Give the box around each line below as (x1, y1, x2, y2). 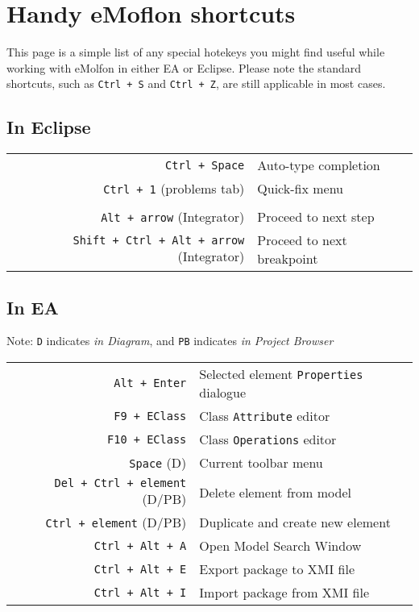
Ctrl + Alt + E (93, 562, 187, 576)
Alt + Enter (114, 377, 187, 390)
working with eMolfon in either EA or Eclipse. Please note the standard (6, 59, 362, 76)
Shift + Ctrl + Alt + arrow (73, 233, 245, 247)
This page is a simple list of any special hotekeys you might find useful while (6, 44, 385, 60)
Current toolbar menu (199, 453, 323, 473)
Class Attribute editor (199, 406, 330, 426)
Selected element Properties (199, 364, 363, 384)
